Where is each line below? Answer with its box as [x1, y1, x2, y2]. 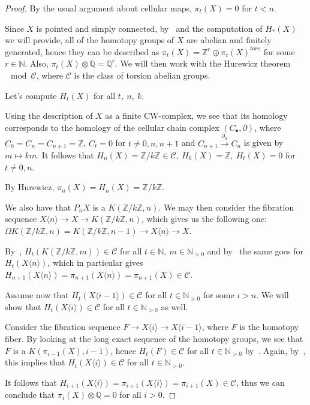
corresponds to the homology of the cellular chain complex [5, 121, 219, 133]
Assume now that [5, 289, 69, 301]
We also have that [5, 200, 71, 213]
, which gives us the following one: [141, 212, 267, 225]
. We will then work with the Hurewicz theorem [115, 57, 291, 70]
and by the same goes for [207, 244, 303, 257]
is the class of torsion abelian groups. [74, 68, 210, 81]
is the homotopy [239, 320, 299, 333]
